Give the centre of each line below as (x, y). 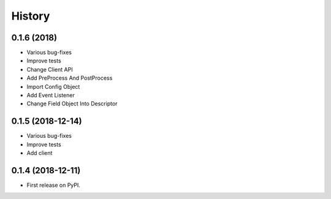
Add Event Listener (51, 96)
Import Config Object (53, 86)
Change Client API (50, 69)
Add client (40, 153)
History (31, 16)
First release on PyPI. (54, 185)
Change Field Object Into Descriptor (72, 103)
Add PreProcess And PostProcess (70, 78)
